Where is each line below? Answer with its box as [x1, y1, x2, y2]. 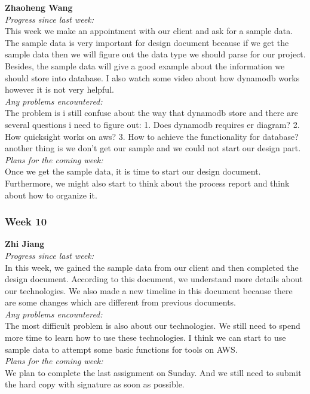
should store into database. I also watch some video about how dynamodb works [5, 71, 300, 84]
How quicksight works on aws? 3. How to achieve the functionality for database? [5, 130, 299, 142]
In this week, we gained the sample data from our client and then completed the [5, 261, 299, 273]
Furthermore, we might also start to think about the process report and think [5, 176, 290, 189]
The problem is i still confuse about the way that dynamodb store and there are [5, 106, 298, 119]
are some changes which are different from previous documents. [5, 296, 237, 309]
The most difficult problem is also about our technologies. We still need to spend [5, 319, 300, 332]
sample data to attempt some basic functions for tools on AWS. [5, 343, 238, 355]
